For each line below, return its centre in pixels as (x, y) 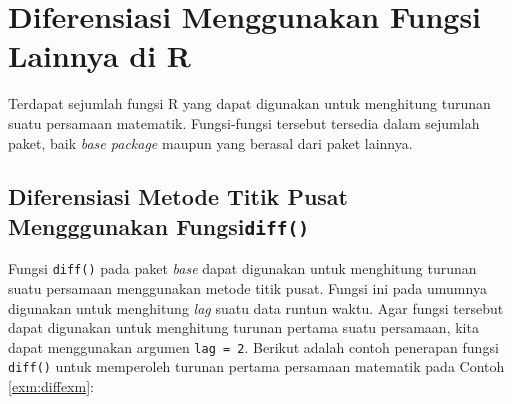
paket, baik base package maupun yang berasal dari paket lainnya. (210, 142)
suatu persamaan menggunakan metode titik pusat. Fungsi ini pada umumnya (247, 287)
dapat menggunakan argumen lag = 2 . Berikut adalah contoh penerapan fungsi (253, 346)
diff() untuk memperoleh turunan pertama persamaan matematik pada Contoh (256, 366)
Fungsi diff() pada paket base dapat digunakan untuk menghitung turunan (242, 268)
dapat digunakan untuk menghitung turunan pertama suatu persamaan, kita (243, 327)
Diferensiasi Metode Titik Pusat (178, 196)
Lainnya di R (100, 55)
